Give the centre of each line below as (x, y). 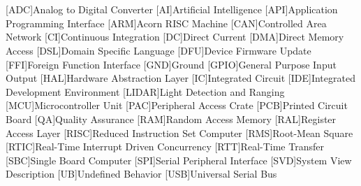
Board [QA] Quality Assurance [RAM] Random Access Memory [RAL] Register (171, 119)
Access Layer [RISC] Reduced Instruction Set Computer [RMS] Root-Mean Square (179, 133)
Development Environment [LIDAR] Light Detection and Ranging (145, 91)
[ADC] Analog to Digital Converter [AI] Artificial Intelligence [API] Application (172, 9)
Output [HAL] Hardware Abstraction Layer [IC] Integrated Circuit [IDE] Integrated (180, 78)
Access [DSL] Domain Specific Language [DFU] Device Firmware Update (159, 50)
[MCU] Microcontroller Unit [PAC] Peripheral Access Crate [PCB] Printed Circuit (177, 105)
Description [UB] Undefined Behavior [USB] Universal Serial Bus (141, 174)
